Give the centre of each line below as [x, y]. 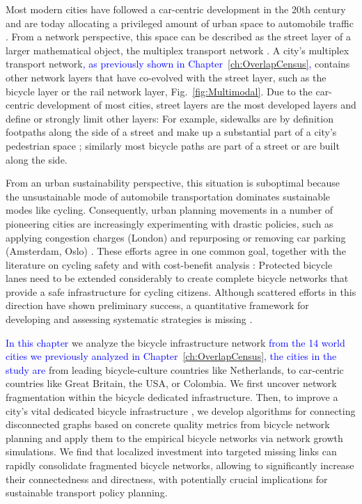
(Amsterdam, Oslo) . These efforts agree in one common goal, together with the [176, 251]
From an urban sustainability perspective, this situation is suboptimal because [173, 183]
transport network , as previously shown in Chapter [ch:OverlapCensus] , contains [178, 64]
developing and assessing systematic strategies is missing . [129, 319]
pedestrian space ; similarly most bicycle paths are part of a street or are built [173, 145]
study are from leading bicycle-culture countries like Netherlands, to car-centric [175, 369]
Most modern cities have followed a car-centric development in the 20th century [176, 9]
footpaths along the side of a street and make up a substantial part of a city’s [171, 132]
